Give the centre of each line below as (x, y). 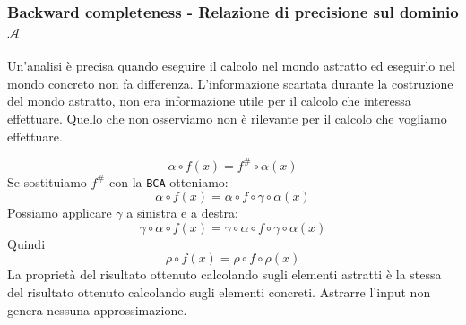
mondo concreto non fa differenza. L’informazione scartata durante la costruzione (230, 83)
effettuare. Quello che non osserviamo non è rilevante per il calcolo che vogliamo (227, 118)
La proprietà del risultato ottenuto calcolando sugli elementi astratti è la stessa (224, 274)
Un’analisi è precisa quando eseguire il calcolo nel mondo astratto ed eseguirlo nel (231, 66)
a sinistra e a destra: (182, 213)
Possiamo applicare (60, 213)
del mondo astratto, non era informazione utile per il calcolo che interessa (209, 101)
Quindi (26, 243)
